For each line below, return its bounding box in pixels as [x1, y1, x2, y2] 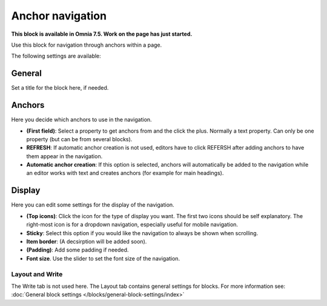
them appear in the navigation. [26, 152, 103, 160]
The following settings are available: [11, 52, 101, 60]
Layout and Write [11, 270, 63, 278]
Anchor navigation [11, 9, 107, 22]
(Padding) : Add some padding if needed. [26, 246, 129, 254]
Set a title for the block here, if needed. [11, 84, 109, 91]
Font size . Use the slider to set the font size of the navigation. [26, 254, 180, 262]
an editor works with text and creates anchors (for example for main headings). [26, 170, 224, 177]
